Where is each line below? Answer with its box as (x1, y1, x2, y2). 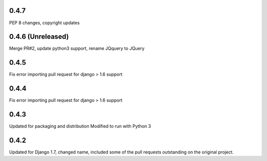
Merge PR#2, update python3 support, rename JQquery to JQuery (9, 45, 145, 51)
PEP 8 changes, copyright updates (9, 20, 80, 26)
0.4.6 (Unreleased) (9, 33, 69, 41)
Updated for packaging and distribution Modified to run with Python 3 (9, 123, 151, 129)
